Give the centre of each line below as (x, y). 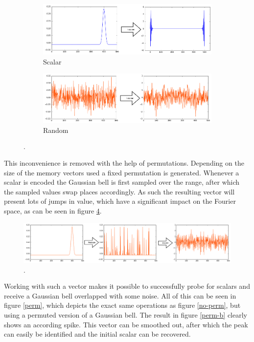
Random (56, 130)
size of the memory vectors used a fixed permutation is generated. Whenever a (122, 172)
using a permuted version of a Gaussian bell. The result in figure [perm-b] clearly (126, 314)
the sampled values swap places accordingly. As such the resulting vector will (119, 191)
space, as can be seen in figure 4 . (53, 211)
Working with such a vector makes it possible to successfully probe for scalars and (127, 286)
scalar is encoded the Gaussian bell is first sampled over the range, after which (122, 182)
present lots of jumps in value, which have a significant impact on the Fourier (120, 201)
